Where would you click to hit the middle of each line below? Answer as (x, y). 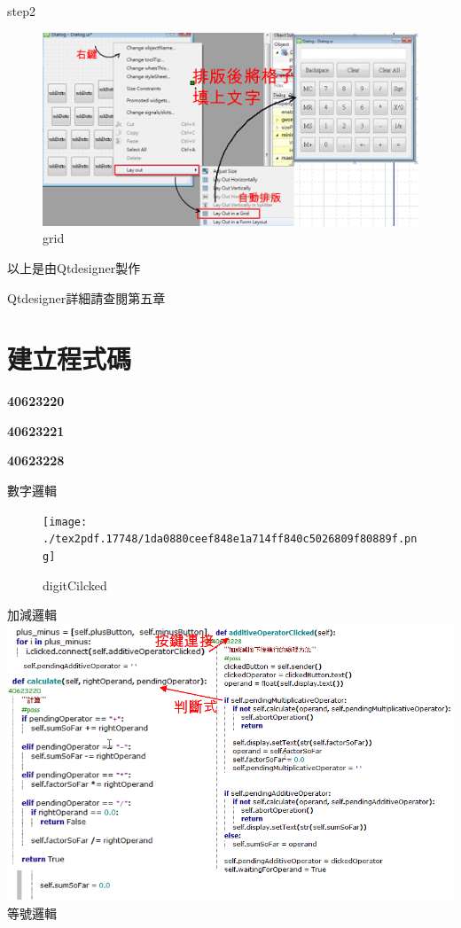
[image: (65, 522)
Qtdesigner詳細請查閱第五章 (86, 297)
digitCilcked (75, 585)
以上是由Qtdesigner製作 (74, 267)
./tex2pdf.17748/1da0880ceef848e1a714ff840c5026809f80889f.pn (230, 539)
